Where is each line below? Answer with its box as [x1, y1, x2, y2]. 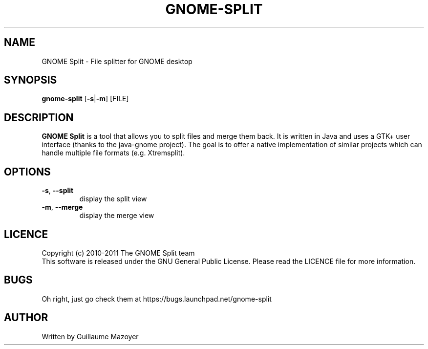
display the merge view [79, 211, 154, 220]
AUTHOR [4, 311, 48, 324]
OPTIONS [4, 165, 51, 178]
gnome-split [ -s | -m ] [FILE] [42, 94, 129, 103]
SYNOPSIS [4, 74, 57, 87]
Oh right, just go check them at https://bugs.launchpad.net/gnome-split [42, 294, 272, 303]
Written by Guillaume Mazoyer [42, 332, 139, 341]
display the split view [79, 195, 147, 203]
